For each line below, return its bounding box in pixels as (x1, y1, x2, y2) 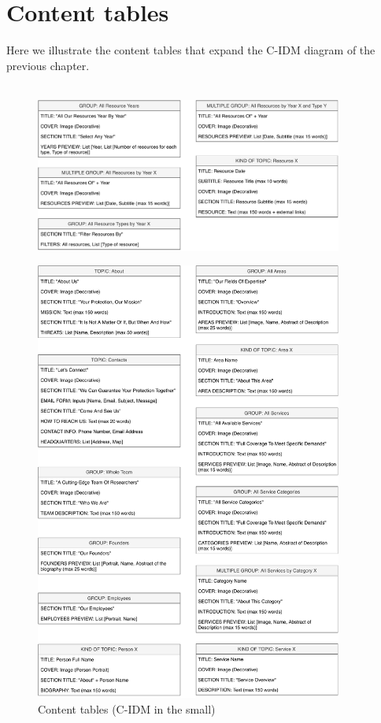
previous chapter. (6, 57, 90, 73)
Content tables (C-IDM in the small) (38, 700, 216, 717)
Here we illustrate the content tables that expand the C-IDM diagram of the (6, 42, 375, 58)
